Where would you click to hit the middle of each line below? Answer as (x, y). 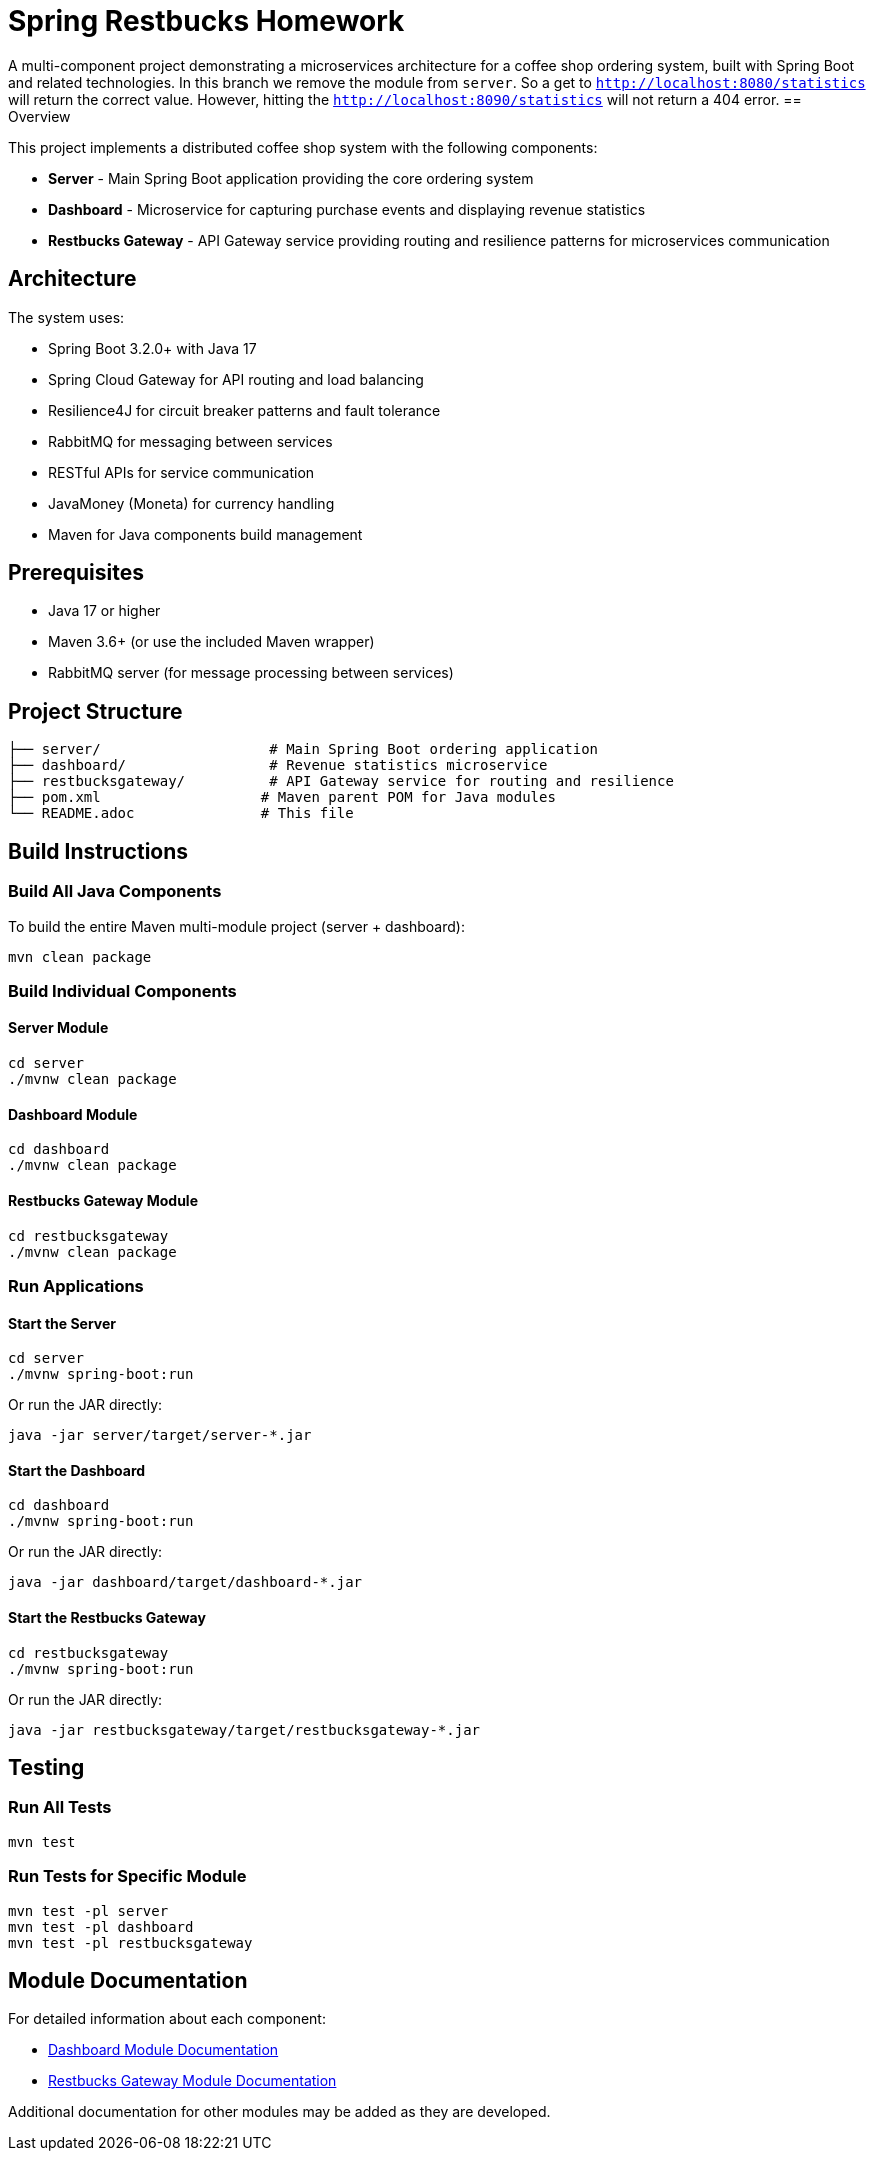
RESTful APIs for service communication (181, 472)
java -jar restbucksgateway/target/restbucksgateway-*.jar (244, 1729)
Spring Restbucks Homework (206, 21)
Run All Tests (60, 1807)
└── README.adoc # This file (181, 813)
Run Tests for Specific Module (127, 1876)
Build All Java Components (115, 891)
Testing (46, 1767)
